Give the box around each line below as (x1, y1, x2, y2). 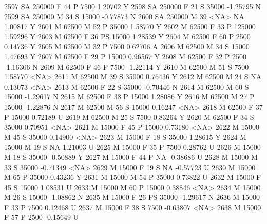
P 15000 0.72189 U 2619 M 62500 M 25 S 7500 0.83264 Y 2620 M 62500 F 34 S (4, 111, 254, 122)
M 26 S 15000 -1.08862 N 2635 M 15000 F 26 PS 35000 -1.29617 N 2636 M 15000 (4, 192, 260, 202)
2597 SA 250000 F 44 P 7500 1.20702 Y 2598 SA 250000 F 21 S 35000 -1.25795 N (4, 1, 261, 11)
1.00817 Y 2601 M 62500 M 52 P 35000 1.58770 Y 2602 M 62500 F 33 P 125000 (4, 21, 256, 32)
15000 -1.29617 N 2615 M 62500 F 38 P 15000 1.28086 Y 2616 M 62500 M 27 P (4, 91, 255, 102)
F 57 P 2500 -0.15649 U (4, 212, 79, 222)
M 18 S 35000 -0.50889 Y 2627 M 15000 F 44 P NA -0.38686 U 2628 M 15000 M (4, 151, 258, 162)
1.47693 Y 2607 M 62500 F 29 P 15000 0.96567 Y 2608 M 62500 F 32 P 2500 (4, 51, 247, 62)
